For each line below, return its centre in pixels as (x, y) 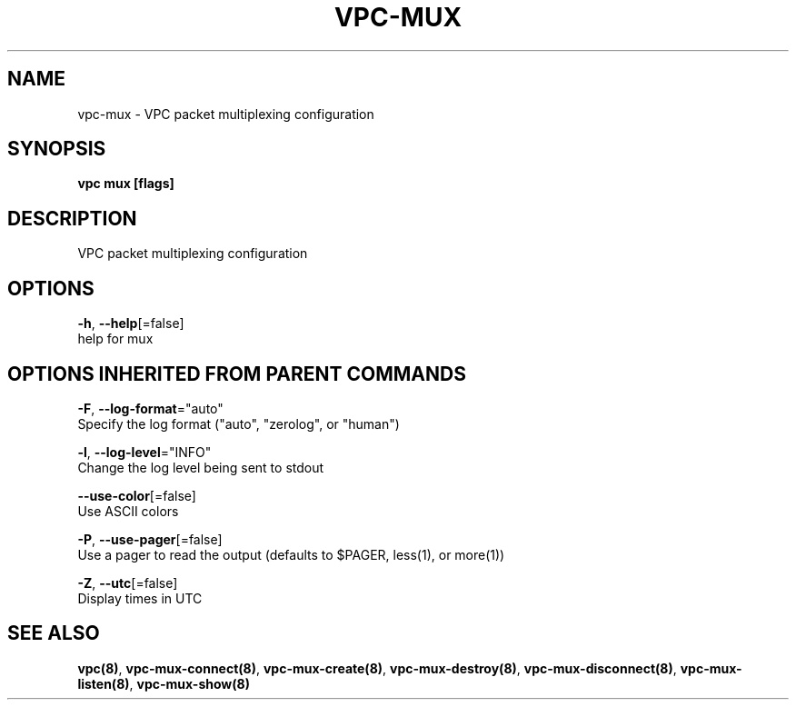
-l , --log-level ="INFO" (144, 452)
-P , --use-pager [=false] (150, 539)
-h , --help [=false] (131, 324)
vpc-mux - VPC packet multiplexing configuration (226, 114)
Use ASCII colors (128, 511)
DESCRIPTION (72, 218)
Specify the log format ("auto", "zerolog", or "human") (239, 423)
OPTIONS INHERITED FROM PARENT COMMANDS (237, 373)
